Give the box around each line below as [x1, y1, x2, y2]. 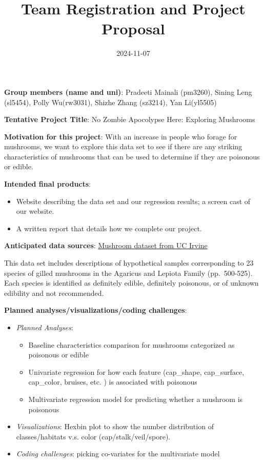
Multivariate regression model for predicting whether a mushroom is [28, 393, 243, 404]
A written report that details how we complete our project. [16, 223, 202, 233]
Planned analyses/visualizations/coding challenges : [4, 305, 187, 315]
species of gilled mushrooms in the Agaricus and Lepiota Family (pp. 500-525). [4, 267, 253, 278]
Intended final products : [4, 178, 91, 189]
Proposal [101, 18, 165, 39]
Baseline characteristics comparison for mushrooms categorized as [28, 339, 235, 350]
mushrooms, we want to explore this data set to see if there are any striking [4, 141, 242, 152]
